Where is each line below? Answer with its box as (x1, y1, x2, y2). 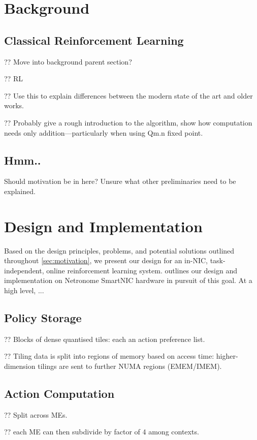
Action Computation (4, 386, 115, 401)
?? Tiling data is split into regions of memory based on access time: (4, 351, 214, 361)
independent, (4, 265, 44, 275)
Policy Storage (4, 310, 82, 326)
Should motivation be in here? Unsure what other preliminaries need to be (4, 176, 236, 186)
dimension (4, 361, 36, 371)
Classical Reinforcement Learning (4, 32, 184, 48)
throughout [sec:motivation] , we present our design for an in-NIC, (4, 255, 208, 266)
